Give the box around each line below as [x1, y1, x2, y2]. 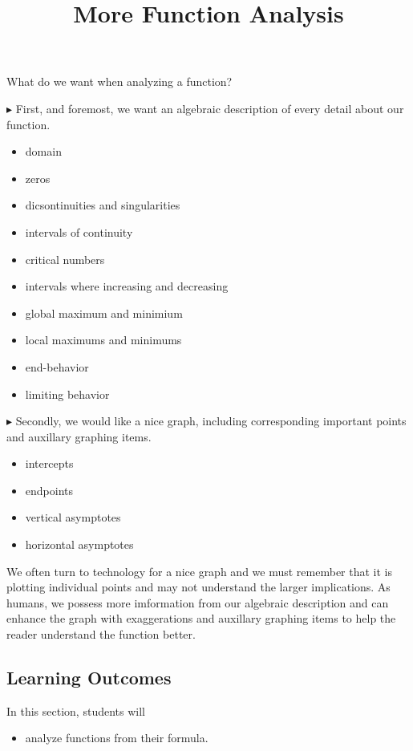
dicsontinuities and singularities [25, 197, 180, 213]
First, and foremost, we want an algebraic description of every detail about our [15, 99, 404, 116]
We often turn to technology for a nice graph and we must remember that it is [6, 562, 392, 579]
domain [25, 143, 62, 160]
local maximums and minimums [25, 331, 182, 348]
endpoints [25, 481, 74, 498]
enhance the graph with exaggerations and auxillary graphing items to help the [6, 610, 396, 627]
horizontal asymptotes [25, 536, 134, 553]
